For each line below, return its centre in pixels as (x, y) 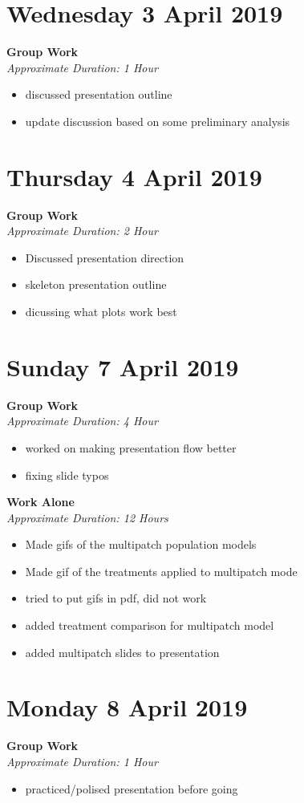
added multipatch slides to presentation (122, 652)
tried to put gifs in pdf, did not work (116, 598)
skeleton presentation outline (96, 284)
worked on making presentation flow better (131, 447)
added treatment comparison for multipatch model (150, 625)
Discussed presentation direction (105, 257)
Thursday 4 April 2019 (134, 176)
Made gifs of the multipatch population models (141, 544)
